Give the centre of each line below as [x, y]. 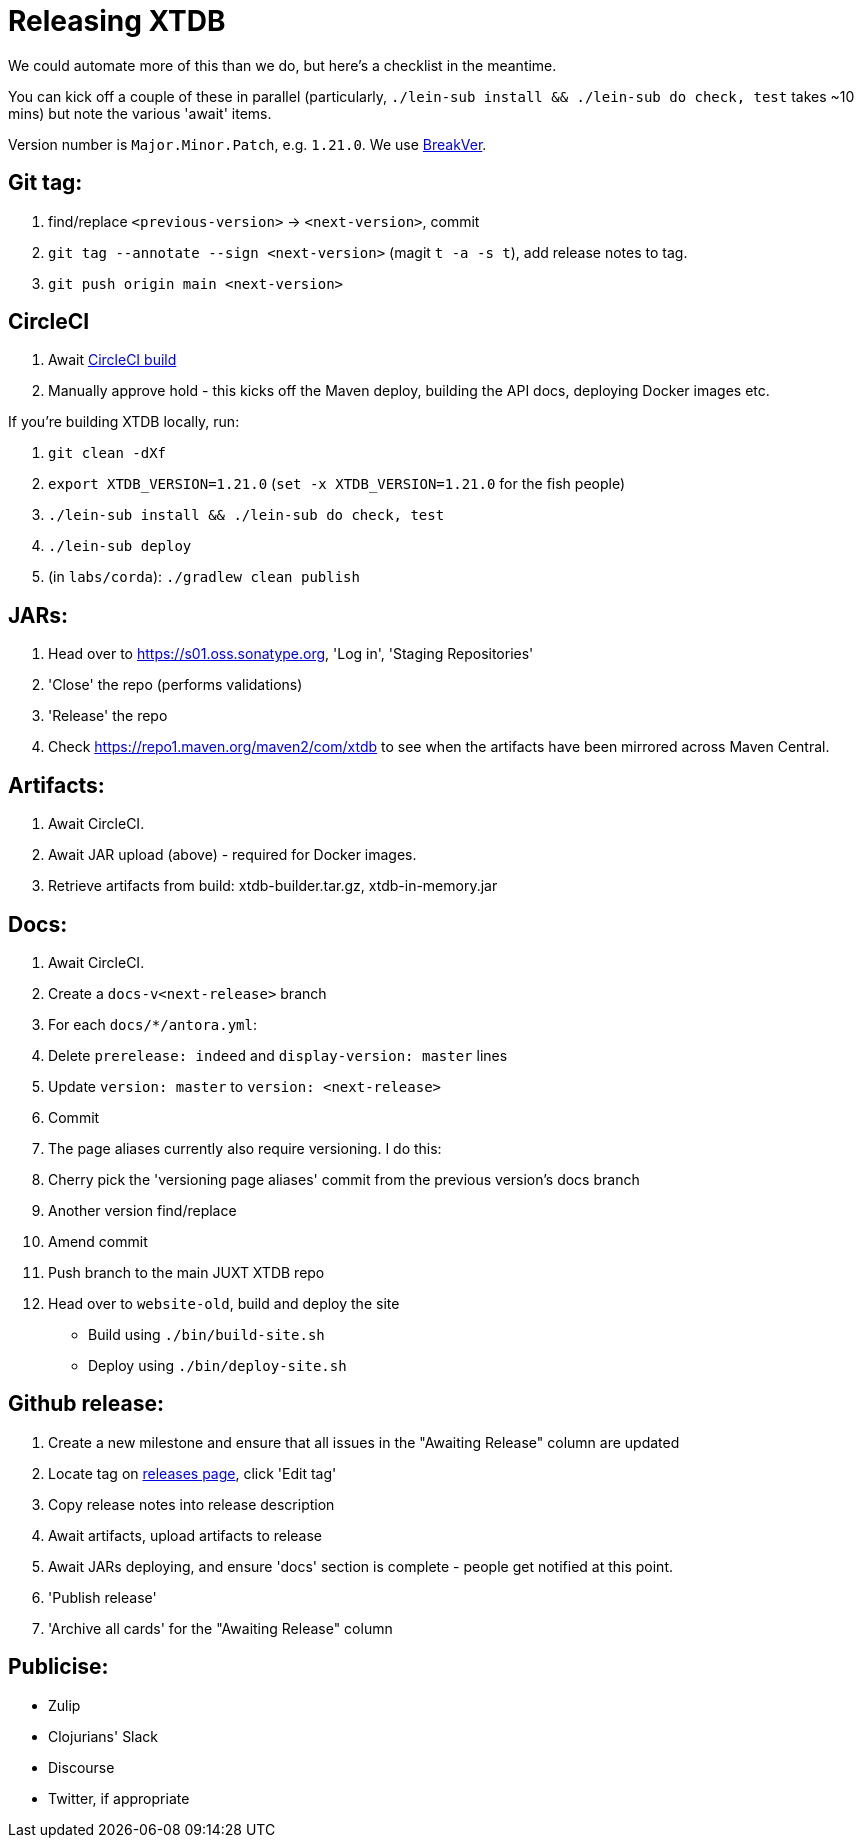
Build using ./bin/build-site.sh [206, 1334]
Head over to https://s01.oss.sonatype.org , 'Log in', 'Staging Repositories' [291, 654]
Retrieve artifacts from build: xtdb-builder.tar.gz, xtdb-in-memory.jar [273, 886]
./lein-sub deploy [120, 546]
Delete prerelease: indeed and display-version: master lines [278, 1055]
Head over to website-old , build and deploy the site [224, 1303]
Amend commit [98, 1241]
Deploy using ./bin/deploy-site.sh [217, 1365]
